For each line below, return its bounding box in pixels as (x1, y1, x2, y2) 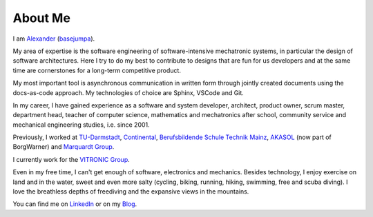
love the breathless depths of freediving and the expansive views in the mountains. (12, 187, 249, 196)
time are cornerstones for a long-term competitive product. (12, 66, 181, 74)
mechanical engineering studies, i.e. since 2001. (12, 121, 150, 129)
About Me (12, 10, 70, 25)
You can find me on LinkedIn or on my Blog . (12, 200, 137, 208)
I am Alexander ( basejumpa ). (12, 34, 95, 43)
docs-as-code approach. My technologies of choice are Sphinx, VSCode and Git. (12, 88, 245, 96)
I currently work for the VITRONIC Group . (12, 155, 131, 163)
